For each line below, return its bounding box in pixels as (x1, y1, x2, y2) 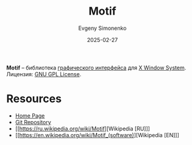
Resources (6, 92, 62, 106)
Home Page (15, 111, 45, 119)
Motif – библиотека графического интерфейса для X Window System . (6, 64, 187, 71)
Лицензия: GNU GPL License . (6, 70, 82, 77)
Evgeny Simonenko (78, 24, 127, 32)
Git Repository (15, 118, 52, 126)
